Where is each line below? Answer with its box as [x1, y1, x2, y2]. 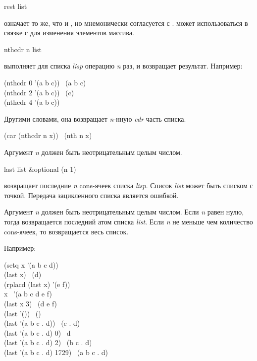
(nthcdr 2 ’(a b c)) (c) [4, 87, 74, 97]
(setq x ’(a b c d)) [4, 259, 58, 270]
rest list [4, 1, 27, 11]
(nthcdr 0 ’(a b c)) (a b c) [4, 77, 86, 87]
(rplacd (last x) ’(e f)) [4, 279, 70, 289]
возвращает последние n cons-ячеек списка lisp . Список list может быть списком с [4, 180, 253, 191]
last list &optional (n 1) [4, 163, 76, 174]
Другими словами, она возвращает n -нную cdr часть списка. [4, 113, 186, 124]
